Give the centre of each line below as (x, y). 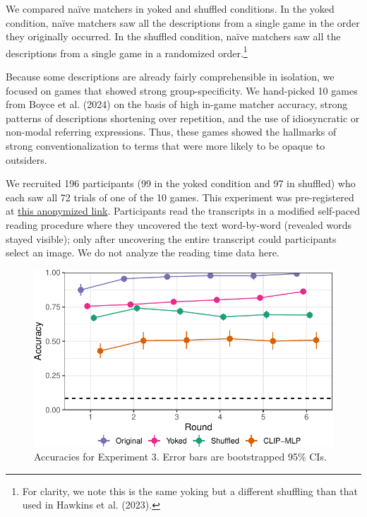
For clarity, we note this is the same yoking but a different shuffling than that (190, 491)
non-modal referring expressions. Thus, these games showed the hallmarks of (171, 132)
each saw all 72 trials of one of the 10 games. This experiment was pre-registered (180, 197)
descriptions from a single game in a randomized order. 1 (127, 52)
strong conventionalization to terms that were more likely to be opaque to (166, 145)
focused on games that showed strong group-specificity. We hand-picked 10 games (182, 90)
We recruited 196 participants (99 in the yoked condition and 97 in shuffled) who (181, 183)
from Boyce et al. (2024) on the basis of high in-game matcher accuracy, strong (177, 104)
